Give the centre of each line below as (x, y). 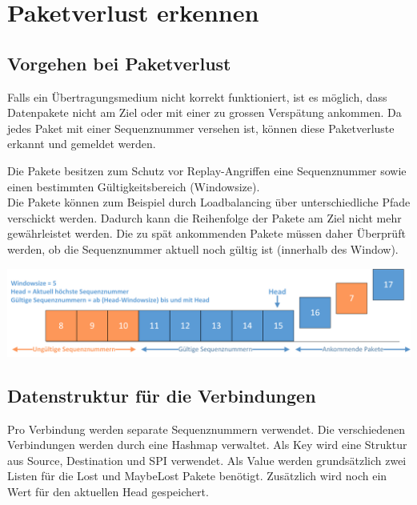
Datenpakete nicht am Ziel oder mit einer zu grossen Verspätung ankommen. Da (204, 112)
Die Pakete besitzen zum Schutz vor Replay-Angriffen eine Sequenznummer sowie (207, 170)
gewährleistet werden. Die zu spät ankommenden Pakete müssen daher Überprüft (206, 233)
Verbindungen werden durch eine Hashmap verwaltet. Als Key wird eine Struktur (207, 445)
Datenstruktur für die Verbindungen (162, 395)
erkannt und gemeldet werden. (82, 144)
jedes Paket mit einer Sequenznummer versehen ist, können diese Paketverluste (201, 128)
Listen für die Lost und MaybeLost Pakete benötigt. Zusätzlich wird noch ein (197, 476)
